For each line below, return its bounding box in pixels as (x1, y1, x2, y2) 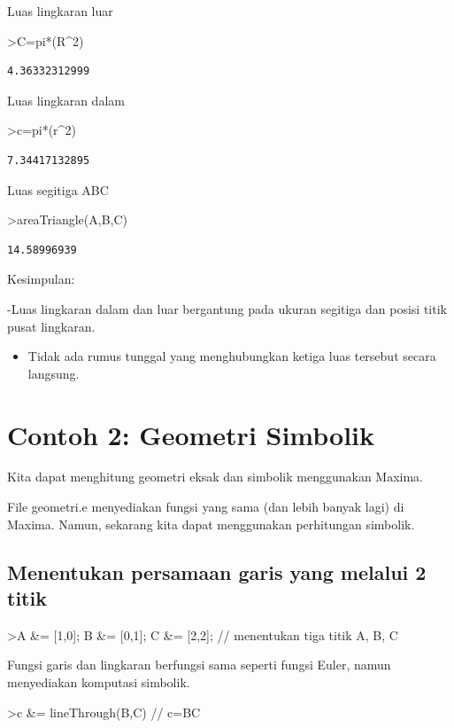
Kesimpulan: (7, 270, 75, 288)
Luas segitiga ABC (7, 180, 109, 199)
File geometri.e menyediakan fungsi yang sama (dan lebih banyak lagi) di (7, 497, 404, 516)
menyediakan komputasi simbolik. (7, 673, 190, 691)
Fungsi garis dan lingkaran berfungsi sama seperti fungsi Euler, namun (7, 655, 391, 674)
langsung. (27, 364, 80, 382)
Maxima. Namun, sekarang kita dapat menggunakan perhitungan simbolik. (7, 514, 415, 533)
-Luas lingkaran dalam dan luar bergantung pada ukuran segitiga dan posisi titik (7, 299, 447, 317)
